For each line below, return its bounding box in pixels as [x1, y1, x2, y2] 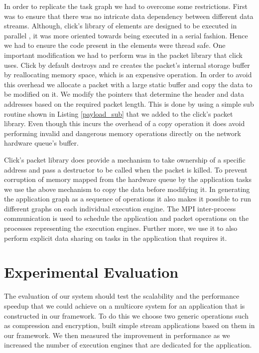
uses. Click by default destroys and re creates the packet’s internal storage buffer [4, 59, 250, 70]
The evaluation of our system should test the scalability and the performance [4, 291, 240, 301]
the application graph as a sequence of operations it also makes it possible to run [4, 193, 252, 204]
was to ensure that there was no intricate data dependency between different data [4, 10, 254, 21]
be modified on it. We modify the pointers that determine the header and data [4, 89, 245, 99]
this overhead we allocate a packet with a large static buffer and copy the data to [4, 79, 253, 89]
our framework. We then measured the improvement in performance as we [4, 330, 230, 340]
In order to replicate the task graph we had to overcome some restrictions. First [4, 1, 248, 11]
